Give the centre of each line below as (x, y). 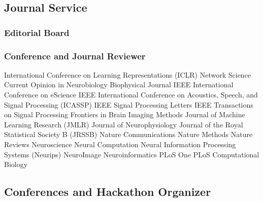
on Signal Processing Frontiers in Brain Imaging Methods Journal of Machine (125, 114)
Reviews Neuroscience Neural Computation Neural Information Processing (120, 144)
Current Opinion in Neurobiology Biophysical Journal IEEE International (119, 85)
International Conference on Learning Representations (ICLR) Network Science (128, 74)
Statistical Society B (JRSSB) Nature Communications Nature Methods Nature (128, 134)
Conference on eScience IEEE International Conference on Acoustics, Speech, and (131, 95)
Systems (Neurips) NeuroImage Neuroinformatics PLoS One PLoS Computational (132, 154)
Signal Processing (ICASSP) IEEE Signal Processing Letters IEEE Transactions (129, 104)
